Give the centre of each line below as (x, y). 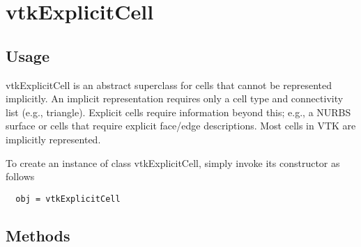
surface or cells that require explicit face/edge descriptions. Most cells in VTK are (181, 126)
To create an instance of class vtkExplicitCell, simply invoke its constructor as (173, 162)
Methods (38, 235)
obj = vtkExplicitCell (68, 199)
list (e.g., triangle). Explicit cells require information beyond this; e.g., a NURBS (178, 112)
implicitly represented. (53, 139)
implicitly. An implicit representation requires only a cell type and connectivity (175, 98)
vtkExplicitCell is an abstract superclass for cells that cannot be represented (169, 85)
